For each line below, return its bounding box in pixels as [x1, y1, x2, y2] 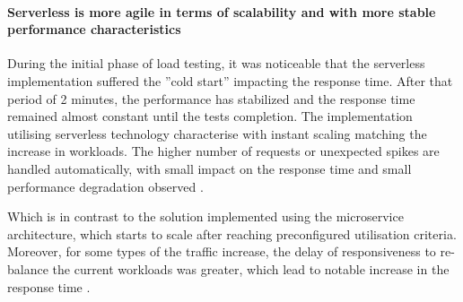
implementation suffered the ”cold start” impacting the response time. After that [7, 71, 453, 90]
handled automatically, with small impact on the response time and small [7, 159, 412, 177]
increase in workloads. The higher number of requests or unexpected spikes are [7, 142, 440, 160]
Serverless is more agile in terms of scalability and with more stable [7, 2, 436, 21]
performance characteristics [7, 20, 181, 39]
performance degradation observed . [7, 177, 204, 195]
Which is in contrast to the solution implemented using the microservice [7, 207, 404, 226]
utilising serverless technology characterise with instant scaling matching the [7, 124, 427, 142]
